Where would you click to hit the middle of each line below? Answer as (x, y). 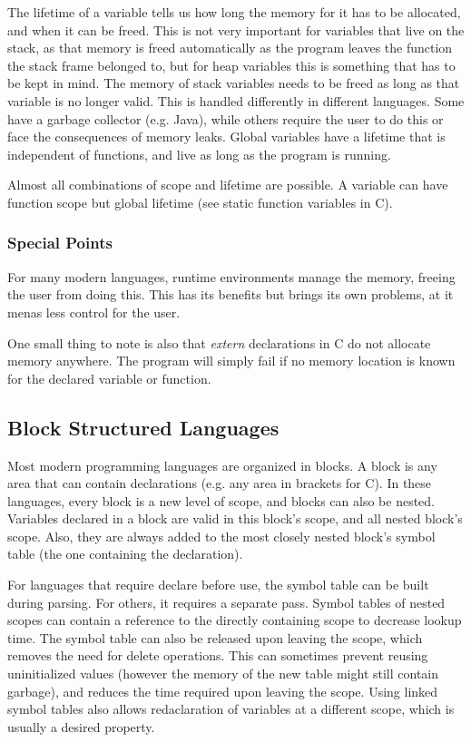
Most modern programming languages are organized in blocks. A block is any (222, 465)
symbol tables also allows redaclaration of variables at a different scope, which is (231, 709)
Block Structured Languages (143, 427)
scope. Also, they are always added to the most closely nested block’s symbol (221, 536)
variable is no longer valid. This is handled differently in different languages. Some (236, 100)
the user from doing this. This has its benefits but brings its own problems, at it (231, 294)
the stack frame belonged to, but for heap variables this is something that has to (231, 65)
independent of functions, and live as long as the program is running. (199, 154)
